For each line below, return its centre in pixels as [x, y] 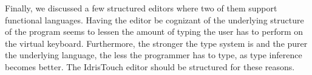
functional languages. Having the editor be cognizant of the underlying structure [154, 19]
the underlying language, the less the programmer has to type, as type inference [154, 55]
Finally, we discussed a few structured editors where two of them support [141, 8]
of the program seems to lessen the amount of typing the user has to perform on [154, 31]
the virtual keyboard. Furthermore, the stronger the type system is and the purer [156, 43]
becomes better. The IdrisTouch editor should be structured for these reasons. [150, 66]
